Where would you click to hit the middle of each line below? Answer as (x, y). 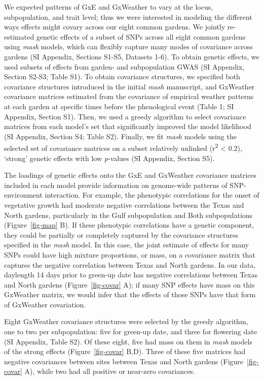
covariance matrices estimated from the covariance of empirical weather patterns (129, 96)
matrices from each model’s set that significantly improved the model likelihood (128, 126)
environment (23, 195)
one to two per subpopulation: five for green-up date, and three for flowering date (130, 331)
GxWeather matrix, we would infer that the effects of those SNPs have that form (130, 294)
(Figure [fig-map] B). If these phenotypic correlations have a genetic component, (129, 225)
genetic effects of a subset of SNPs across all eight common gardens (141, 36)
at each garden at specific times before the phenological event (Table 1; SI (119, 106)
